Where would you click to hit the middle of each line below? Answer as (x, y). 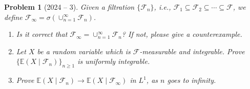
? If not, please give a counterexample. (182, 34)
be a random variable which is (84, 51)
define (13, 17)
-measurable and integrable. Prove (192, 51)
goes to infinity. (192, 80)
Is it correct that (42, 34)
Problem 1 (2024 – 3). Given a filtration (69, 7)
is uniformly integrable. (114, 61)
